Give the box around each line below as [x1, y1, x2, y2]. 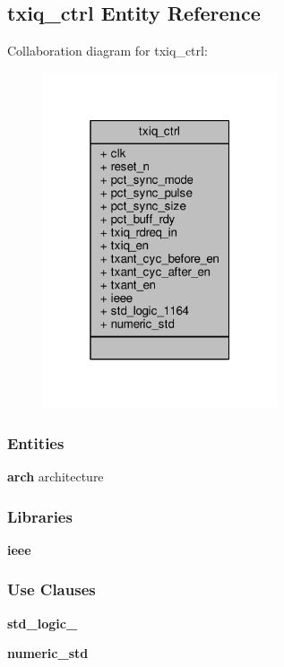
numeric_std [7, 644, 89, 663]
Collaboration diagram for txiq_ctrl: [7, 41, 208, 60]
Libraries [7, 505, 73, 527]
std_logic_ [7, 613, 78, 632]
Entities [7, 431, 65, 454]
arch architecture [7, 467, 104, 486]
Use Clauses [7, 578, 96, 601]
